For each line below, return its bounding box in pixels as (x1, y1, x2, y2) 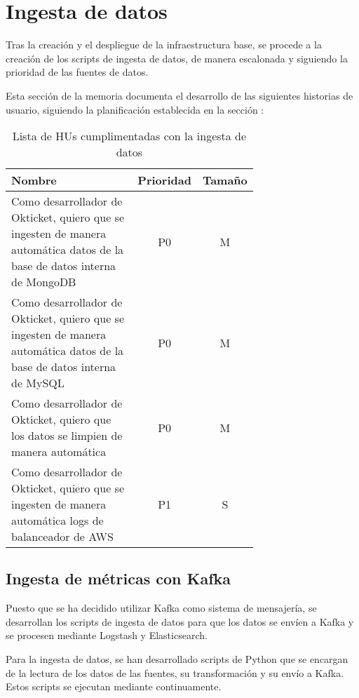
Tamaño (202, 172, 248, 189)
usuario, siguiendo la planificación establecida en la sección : (6, 102, 264, 116)
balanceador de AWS (11, 528, 114, 545)
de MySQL (11, 375, 65, 391)
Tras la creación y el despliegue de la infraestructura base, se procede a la (6, 37, 322, 52)
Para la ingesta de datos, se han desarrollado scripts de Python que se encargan (6, 652, 348, 666)
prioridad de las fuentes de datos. (6, 65, 149, 79)
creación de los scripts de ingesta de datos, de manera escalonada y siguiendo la (6, 51, 348, 65)
